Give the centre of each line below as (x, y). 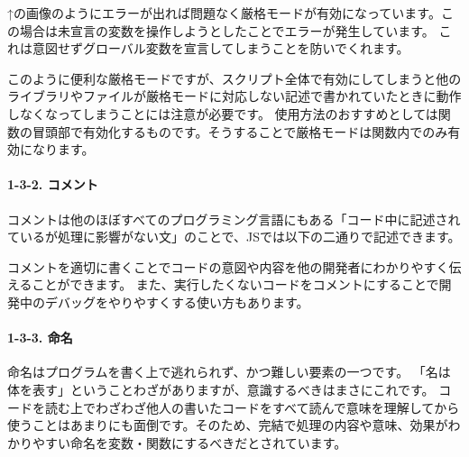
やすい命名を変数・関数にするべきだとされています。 (189, 442)
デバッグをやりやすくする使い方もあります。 (177, 302)
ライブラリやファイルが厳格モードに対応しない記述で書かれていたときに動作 (234, 96)
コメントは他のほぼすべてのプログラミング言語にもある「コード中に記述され (234, 219)
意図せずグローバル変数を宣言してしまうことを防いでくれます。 (221, 48)
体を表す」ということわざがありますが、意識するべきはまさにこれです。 (221, 389)
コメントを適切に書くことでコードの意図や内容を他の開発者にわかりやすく (228, 266)
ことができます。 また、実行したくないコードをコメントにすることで (235, 284)
